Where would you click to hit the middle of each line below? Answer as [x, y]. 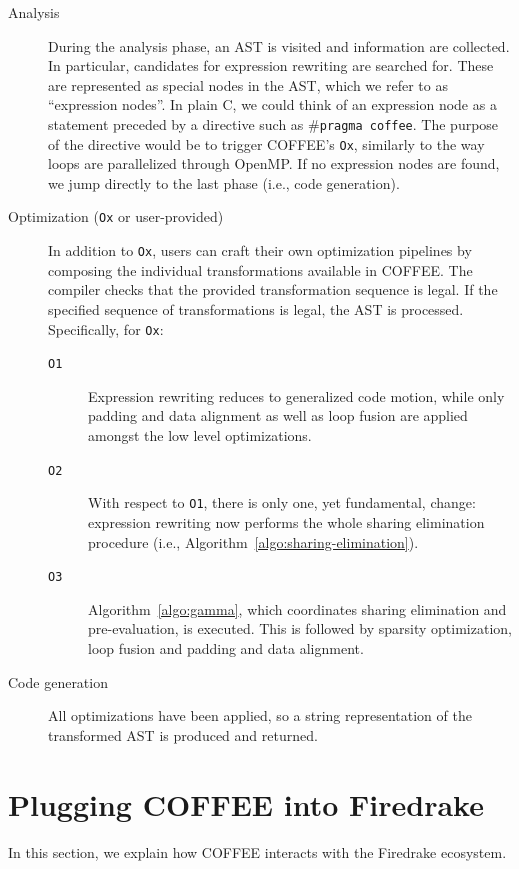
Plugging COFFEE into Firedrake [246, 803]
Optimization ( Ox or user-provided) [116, 216]
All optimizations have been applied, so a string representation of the [260, 715]
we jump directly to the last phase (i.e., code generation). [224, 182]
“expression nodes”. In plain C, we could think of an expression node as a [272, 104]
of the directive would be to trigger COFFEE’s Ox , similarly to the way [266, 143]
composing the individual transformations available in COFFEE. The [260, 269]
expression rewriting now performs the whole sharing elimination [286, 521]
